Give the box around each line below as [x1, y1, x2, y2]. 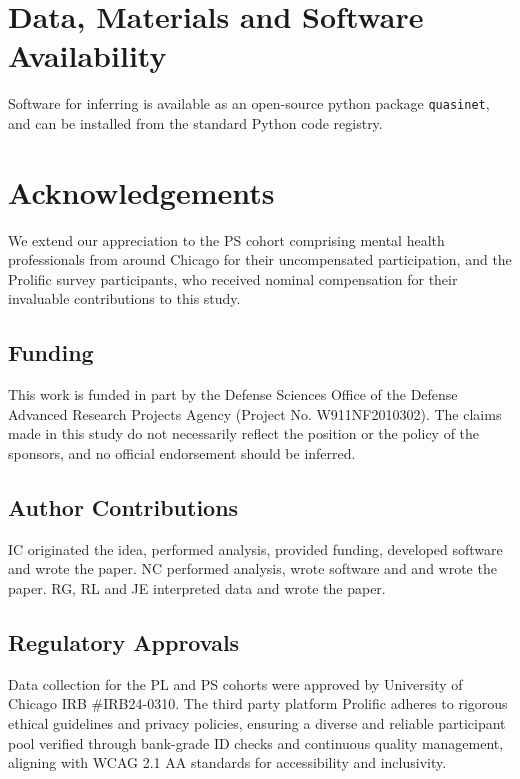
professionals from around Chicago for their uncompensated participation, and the [8, 249, 512, 270]
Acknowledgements [8, 171, 275, 212]
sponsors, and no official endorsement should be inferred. [8, 443, 356, 464]
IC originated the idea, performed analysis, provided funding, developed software [8, 538, 503, 559]
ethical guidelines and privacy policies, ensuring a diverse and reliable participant [8, 713, 506, 734]
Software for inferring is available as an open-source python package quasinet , [8, 93, 490, 114]
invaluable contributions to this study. [8, 288, 241, 309]
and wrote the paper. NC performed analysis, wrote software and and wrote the [8, 558, 497, 579]
